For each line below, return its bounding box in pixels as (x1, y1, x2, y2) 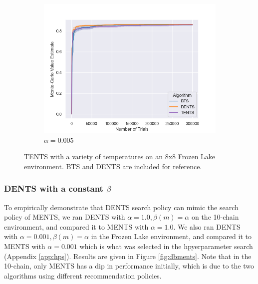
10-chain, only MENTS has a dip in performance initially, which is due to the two (4, 261, 254, 271)
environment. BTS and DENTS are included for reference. (24, 161, 202, 171)
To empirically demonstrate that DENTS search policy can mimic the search (4, 202, 239, 212)
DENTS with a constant (4, 182, 103, 195)
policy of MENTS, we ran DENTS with (4, 212, 125, 222)
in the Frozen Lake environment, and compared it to (91, 231, 252, 242)
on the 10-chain (191, 212, 239, 222)
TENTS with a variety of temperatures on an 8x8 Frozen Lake (24, 151, 216, 162)
